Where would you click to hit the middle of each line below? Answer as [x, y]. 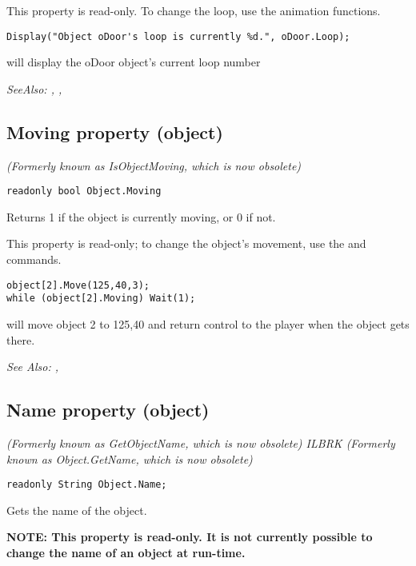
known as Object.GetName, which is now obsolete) [130, 458]
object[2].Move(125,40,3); [78, 285]
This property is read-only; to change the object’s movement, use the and [186, 243]
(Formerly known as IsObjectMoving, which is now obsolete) [154, 165]
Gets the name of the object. [77, 510]
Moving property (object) [115, 132]
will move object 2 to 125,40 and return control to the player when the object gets [208, 323]
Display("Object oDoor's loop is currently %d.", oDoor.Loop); [178, 36]
